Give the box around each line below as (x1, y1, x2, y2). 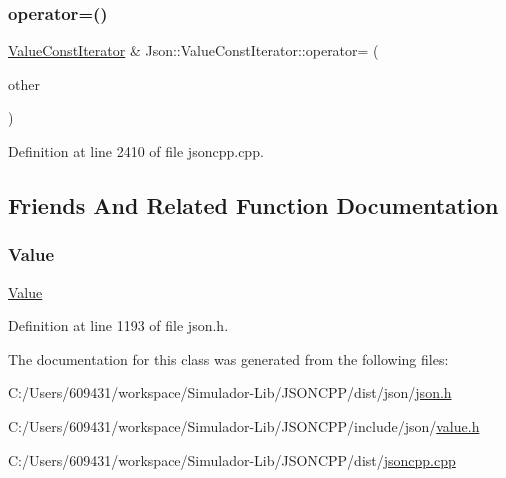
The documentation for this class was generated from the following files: (8, 348, 449, 369)
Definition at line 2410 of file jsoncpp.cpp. (8, 141, 264, 161)
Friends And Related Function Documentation (8, 189, 499, 220)
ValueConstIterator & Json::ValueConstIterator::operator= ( (8, 40, 379, 61)
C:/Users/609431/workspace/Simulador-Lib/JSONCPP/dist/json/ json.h (8, 382, 452, 403)
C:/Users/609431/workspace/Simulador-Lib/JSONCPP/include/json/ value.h (8, 415, 480, 436)
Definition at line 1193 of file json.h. (8, 315, 229, 336)
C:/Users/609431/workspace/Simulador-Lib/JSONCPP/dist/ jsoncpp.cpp (8, 449, 456, 470)
